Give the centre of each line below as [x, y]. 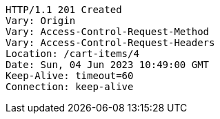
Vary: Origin [41, 21]
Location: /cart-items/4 [72, 54]
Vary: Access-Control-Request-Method [108, 32]
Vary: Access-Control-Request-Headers [110, 43]
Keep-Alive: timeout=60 [70, 76]
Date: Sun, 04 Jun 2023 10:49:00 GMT [108, 65]
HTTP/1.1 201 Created [64, 10]
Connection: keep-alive [70, 87]
